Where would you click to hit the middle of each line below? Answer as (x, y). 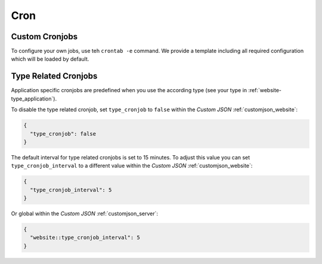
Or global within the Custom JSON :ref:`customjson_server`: (84, 213)
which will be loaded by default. (50, 59)
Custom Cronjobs (44, 37)
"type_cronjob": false (63, 133)
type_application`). (34, 99)
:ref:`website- (265, 90)
